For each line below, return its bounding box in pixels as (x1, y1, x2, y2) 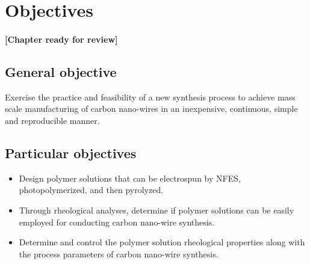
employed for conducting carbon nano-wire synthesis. (19, 215, 215, 228)
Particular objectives (5, 143, 137, 162)
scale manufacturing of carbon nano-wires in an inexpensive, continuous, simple (5, 102, 298, 115)
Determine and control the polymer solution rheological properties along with (19, 236, 305, 248)
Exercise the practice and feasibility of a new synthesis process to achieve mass (5, 90, 296, 103)
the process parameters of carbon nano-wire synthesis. (19, 247, 219, 260)
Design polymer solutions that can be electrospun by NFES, (19, 171, 241, 184)
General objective (5, 62, 117, 81)
